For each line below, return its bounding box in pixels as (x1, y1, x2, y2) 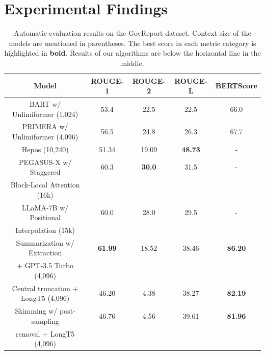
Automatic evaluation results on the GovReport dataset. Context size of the (14, 28, 251, 38)
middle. (121, 57, 144, 68)
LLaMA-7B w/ (22, 202, 69, 212)
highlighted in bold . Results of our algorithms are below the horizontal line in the (4, 48, 261, 58)
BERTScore (215, 80, 257, 91)
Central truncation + (12, 282, 78, 293)
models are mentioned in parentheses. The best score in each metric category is (9, 37, 256, 48)
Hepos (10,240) (21, 144, 69, 154)
